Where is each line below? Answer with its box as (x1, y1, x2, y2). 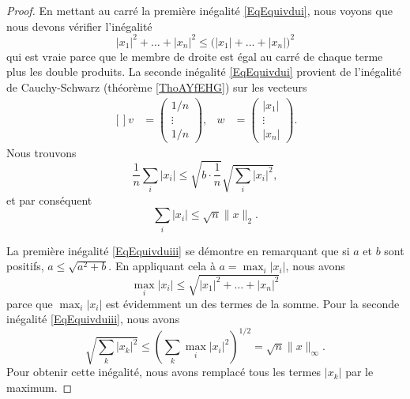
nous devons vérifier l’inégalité (6, 17, 152, 34)
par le (345, 363, 374, 380)
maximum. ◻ (6, 379, 73, 396)
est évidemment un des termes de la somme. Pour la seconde (106, 295, 400, 311)
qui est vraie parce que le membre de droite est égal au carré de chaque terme (6, 47, 383, 64)
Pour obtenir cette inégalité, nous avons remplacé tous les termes (6, 363, 322, 380)
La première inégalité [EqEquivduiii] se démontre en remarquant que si (6, 242, 350, 258)
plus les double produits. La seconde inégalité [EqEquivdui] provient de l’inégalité (6, 63, 401, 80)
